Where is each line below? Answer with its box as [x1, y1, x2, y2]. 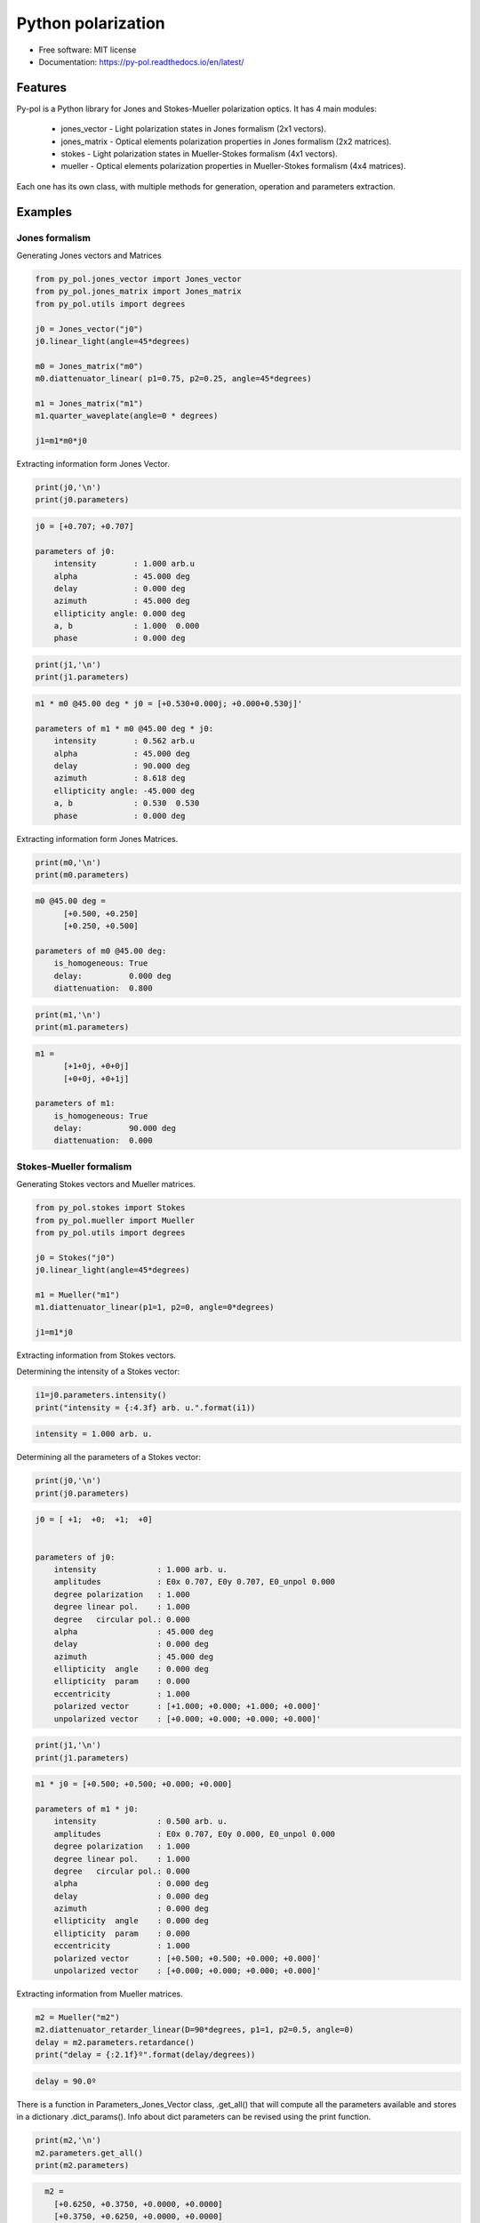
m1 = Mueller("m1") [35, 1289, 120, 1300]
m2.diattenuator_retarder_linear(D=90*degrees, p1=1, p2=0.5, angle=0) [35, 2025, 355, 2035]
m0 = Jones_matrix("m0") [35, 361, 144, 371]
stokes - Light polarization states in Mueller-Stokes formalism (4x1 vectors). [60, 148, 338, 159]
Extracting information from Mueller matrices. [16, 1988, 183, 2000]
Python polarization [16, 13, 165, 33]
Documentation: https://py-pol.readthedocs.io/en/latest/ [38, 56, 244, 67]
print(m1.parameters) [35, 1023, 130, 1032]
